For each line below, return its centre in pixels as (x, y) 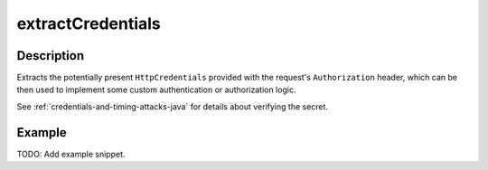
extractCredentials (89, 24)
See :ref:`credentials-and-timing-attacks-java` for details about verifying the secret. (173, 106)
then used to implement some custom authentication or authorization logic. (156, 90)
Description (51, 56)
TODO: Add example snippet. (71, 154)
